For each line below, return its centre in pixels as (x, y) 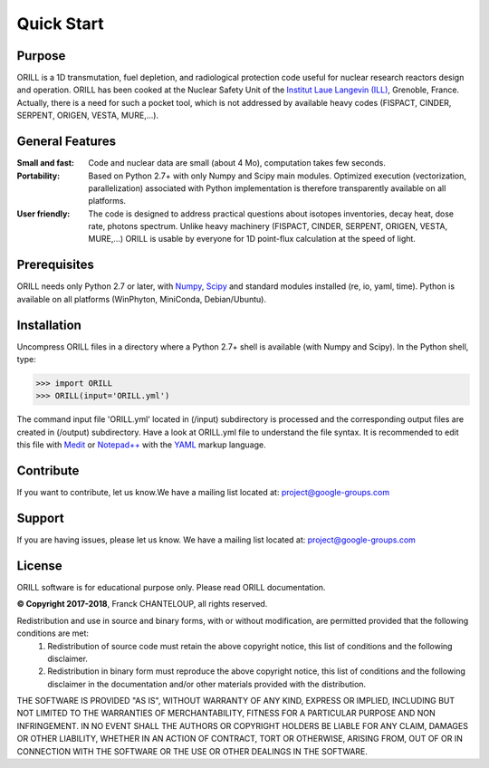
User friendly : (43, 214)
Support (40, 518)
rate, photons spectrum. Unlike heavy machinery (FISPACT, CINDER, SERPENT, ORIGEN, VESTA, (268, 226)
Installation (49, 325)
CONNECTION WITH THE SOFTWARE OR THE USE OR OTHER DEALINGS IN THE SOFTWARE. (192, 751)
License (39, 566)
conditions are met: (53, 633)
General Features (67, 142)
